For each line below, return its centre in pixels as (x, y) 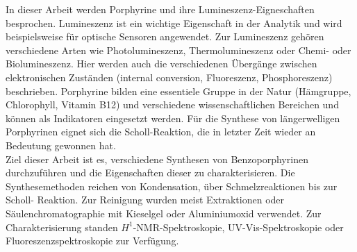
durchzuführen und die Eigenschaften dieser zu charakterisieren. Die (150, 173)
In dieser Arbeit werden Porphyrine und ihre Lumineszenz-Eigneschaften (160, 9)
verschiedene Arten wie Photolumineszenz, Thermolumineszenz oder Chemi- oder (178, 50)
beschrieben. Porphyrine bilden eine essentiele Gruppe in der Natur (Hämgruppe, (178, 91)
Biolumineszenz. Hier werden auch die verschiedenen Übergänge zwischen (161, 64)
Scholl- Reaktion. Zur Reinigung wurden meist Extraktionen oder (145, 200)
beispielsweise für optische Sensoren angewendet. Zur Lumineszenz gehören (165, 36)
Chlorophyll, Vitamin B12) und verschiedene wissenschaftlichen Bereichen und (172, 104)
